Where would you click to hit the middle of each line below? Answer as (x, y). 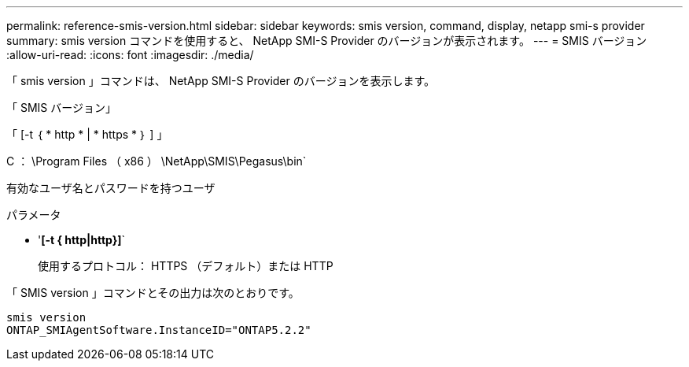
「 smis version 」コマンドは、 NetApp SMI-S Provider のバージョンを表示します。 (221, 81)
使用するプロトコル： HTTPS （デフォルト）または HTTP (186, 266)
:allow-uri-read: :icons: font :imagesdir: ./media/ (130, 55)
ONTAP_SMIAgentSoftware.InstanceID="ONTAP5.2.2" (159, 330)
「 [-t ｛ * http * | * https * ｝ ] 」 (87, 134)
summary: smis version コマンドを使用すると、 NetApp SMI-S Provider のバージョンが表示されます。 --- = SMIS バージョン (327, 41)
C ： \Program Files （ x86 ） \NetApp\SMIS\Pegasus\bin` (157, 161)
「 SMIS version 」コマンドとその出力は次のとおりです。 (153, 293)
